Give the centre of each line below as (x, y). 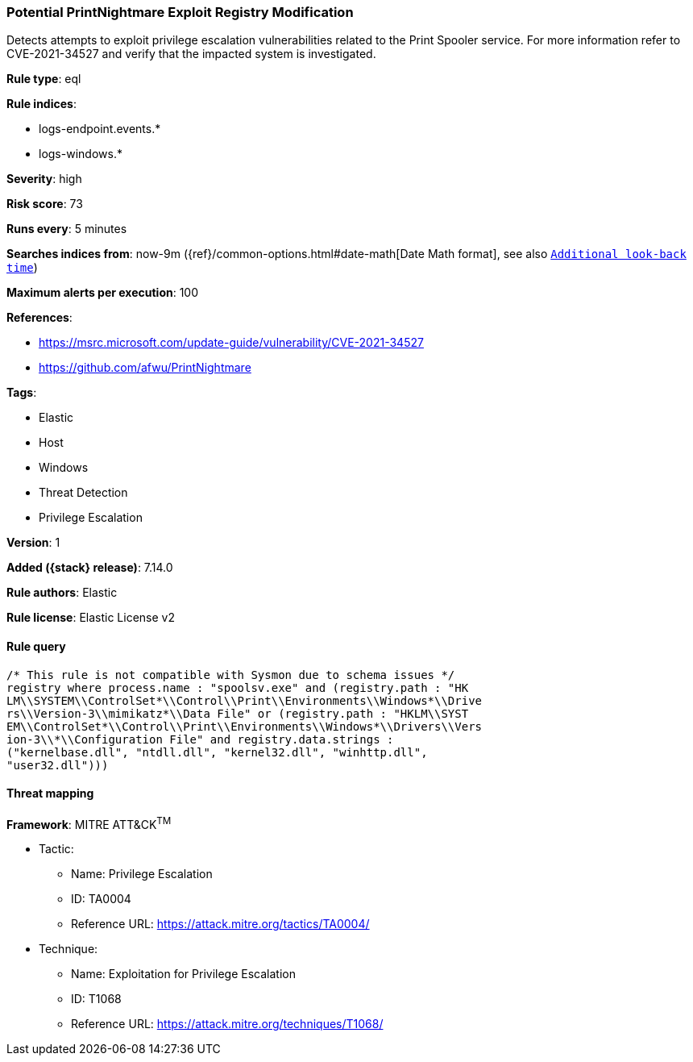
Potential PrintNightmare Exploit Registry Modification (180, 12)
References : (39, 318)
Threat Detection (83, 493)
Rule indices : (41, 104)
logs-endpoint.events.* (100, 129)
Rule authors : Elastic (62, 593)
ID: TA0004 (101, 899)
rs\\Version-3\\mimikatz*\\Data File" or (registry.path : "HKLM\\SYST (238, 713)
